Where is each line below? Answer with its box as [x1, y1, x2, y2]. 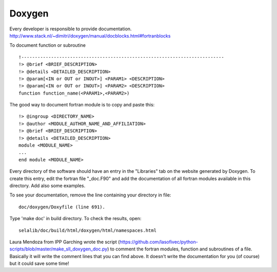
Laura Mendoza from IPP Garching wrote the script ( [9, 239, 120, 245]
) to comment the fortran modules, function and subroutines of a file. [107, 246, 252, 252]
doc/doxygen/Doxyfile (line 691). [18, 204, 105, 210]
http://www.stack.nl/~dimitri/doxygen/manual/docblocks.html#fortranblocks [9, 32, 171, 39]
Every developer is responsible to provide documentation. [9, 26, 132, 32]
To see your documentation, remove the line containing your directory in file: [9, 192, 171, 198]
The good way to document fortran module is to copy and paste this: [9, 102, 155, 108]
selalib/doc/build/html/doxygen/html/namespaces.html [18, 227, 156, 233]
